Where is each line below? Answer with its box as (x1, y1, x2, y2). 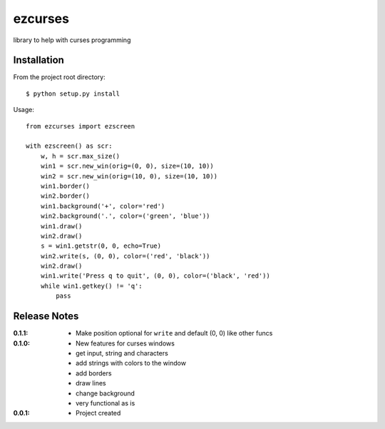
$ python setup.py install (26, 89, 120, 98)
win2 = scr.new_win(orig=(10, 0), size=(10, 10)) (40, 172, 217, 180)
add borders (76, 368, 112, 378)
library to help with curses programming (13, 36, 131, 44)
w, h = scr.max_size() (40, 152, 120, 160)
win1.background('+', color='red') (40, 202, 165, 210)
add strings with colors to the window (76, 359, 187, 368)
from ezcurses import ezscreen (26, 122, 135, 130)
